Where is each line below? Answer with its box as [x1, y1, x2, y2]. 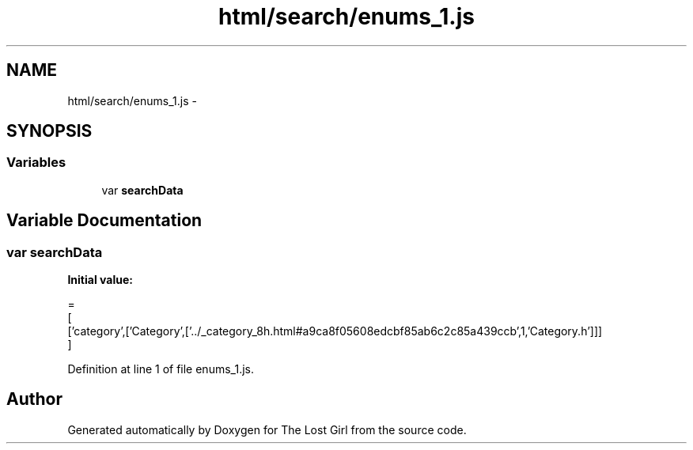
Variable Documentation [6, 210, 203, 231]
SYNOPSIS [6, 121, 93, 142]
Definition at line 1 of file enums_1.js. [67, 362, 254, 376]
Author [6, 389, 62, 410]
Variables [6, 154, 66, 171]
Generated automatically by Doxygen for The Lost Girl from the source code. [67, 422, 467, 437]
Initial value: [67, 273, 133, 287]
